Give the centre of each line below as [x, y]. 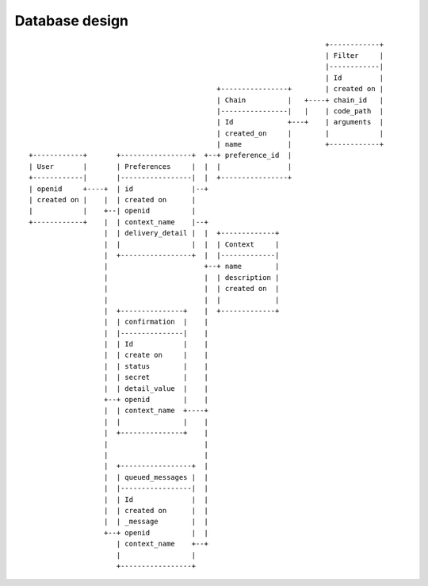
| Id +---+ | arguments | [300, 122]
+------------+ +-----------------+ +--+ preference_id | [160, 155]
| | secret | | [156, 377]
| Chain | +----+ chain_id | [300, 100]
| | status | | [156, 366]
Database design [72, 21]
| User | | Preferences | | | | [160, 166]
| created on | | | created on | [113, 200]
